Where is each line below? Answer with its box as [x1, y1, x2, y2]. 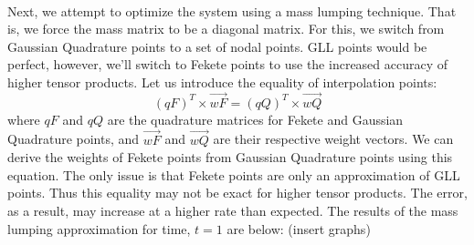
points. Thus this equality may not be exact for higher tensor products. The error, [7, 183, 468, 202]
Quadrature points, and [7, 129, 140, 148]
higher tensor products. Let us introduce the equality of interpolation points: [7, 72, 437, 91]
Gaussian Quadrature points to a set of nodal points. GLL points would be [7, 36, 427, 56]
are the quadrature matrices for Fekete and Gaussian [107, 109, 404, 128]
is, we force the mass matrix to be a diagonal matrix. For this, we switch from [7, 19, 445, 38]
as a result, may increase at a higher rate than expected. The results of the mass [7, 200, 458, 219]
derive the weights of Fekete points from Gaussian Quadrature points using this [7, 148, 453, 167]
